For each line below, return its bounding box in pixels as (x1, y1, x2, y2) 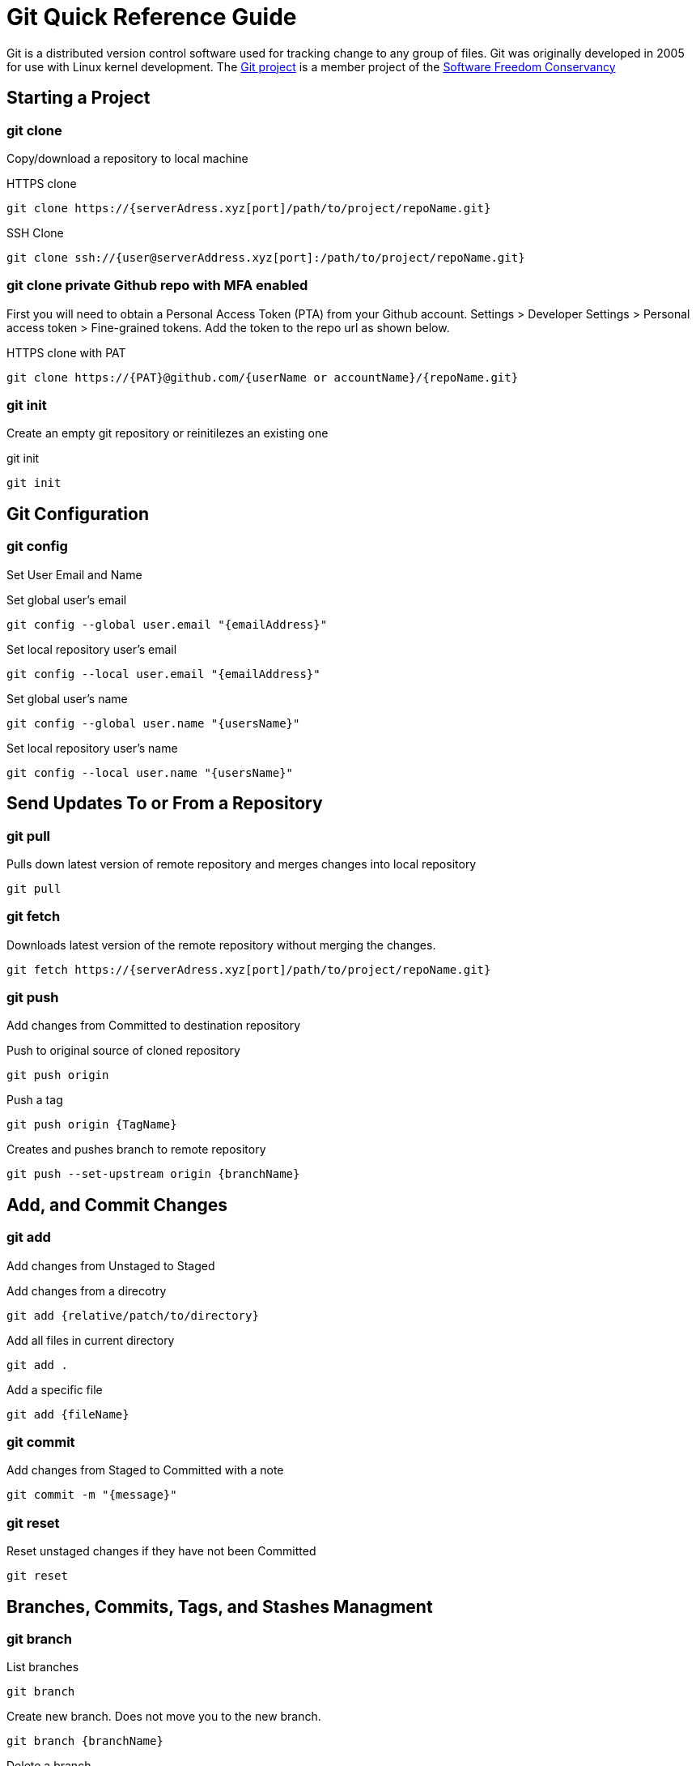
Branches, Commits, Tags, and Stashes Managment (6, 1596, 433, 1617)
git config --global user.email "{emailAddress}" (6, 617, 328, 631)
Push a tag (6, 1093, 63, 1107)
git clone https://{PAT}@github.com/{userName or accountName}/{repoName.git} (6, 370, 519, 384)
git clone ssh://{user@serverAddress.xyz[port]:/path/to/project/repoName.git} (6, 250, 525, 264)
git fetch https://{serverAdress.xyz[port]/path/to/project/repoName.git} (6, 962, 491, 976)
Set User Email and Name (6, 567, 142, 582)
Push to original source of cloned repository (6, 1043, 240, 1058)
